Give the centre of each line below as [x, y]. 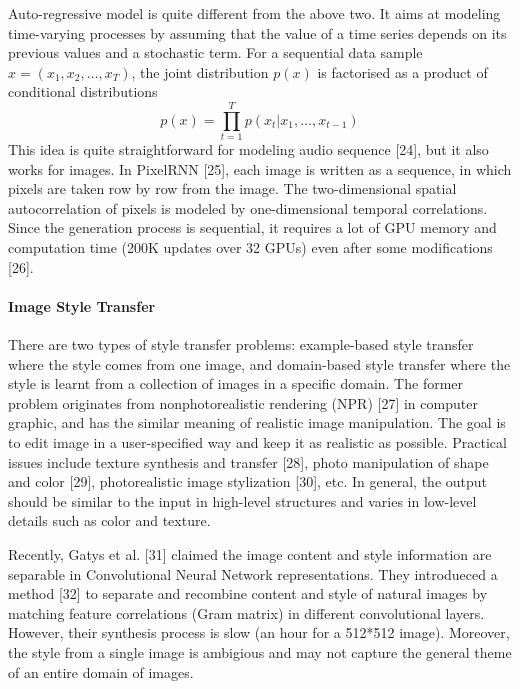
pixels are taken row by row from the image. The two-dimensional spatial [232, 188]
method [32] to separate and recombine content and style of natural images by [248, 593]
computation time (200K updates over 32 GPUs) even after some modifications [250, 247]
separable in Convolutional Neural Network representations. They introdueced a [253, 573]
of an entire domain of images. [101, 671]
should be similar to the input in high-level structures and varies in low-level [242, 500]
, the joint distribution [200, 71]
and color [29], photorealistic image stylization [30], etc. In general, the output [248, 481]
